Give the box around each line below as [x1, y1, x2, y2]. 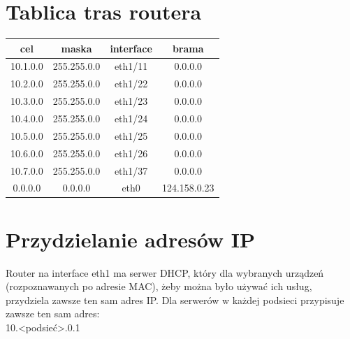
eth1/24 [114, 111, 148, 125]
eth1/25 [114, 128, 148, 143]
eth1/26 [114, 145, 148, 160]
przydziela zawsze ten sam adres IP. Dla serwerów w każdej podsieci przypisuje [6, 292, 344, 307]
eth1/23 [114, 94, 148, 108]
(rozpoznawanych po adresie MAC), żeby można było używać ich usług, [6, 279, 312, 294]
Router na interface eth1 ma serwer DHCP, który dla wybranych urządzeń [6, 265, 324, 280]
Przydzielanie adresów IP [6, 224, 256, 253]
